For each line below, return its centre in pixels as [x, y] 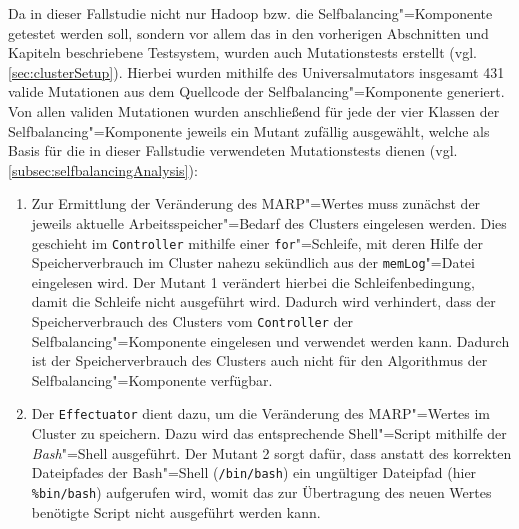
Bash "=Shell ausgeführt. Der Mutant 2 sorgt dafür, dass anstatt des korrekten [271, 452]
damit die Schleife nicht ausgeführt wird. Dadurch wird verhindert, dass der [263, 301]
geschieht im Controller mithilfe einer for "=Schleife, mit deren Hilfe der [257, 242]
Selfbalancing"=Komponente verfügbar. [152, 379]
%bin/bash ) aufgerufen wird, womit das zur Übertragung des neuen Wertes [261, 491]
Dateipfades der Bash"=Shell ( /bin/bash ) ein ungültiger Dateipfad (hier [254, 472]
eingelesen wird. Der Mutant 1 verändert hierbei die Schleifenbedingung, [253, 281]
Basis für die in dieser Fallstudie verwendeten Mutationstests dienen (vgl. [233, 150]
